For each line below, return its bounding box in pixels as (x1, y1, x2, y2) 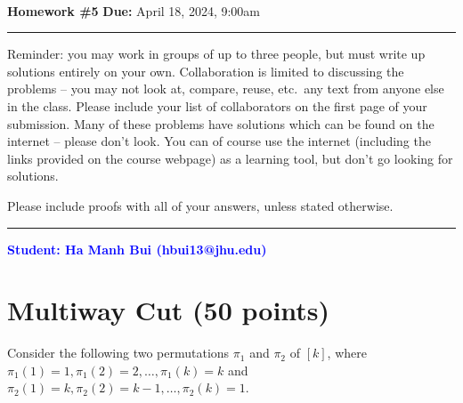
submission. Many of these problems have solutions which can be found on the (7, 114, 435, 133)
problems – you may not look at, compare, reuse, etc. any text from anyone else (7, 79, 444, 98)
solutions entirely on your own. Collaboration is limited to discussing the (7, 61, 404, 80)
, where (327, 343, 367, 362)
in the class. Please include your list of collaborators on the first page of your (7, 96, 427, 115)
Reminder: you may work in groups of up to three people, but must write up (7, 44, 426, 63)
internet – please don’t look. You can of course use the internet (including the (7, 132, 431, 150)
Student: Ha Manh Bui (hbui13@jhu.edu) (7, 239, 267, 258)
